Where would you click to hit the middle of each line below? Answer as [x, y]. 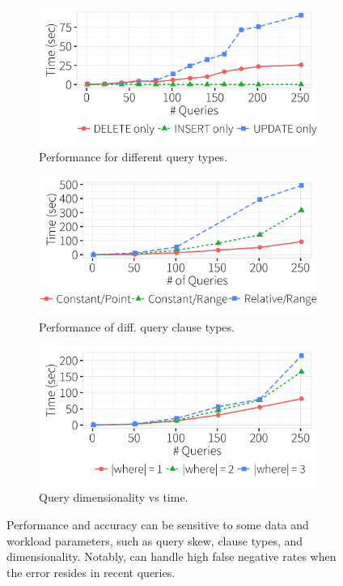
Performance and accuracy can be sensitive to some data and [158, 525]
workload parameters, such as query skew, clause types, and [155, 540]
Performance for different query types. [133, 157]
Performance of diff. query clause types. [137, 327]
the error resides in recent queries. [91, 572]
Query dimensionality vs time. [114, 497]
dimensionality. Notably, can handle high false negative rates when [171, 556]
